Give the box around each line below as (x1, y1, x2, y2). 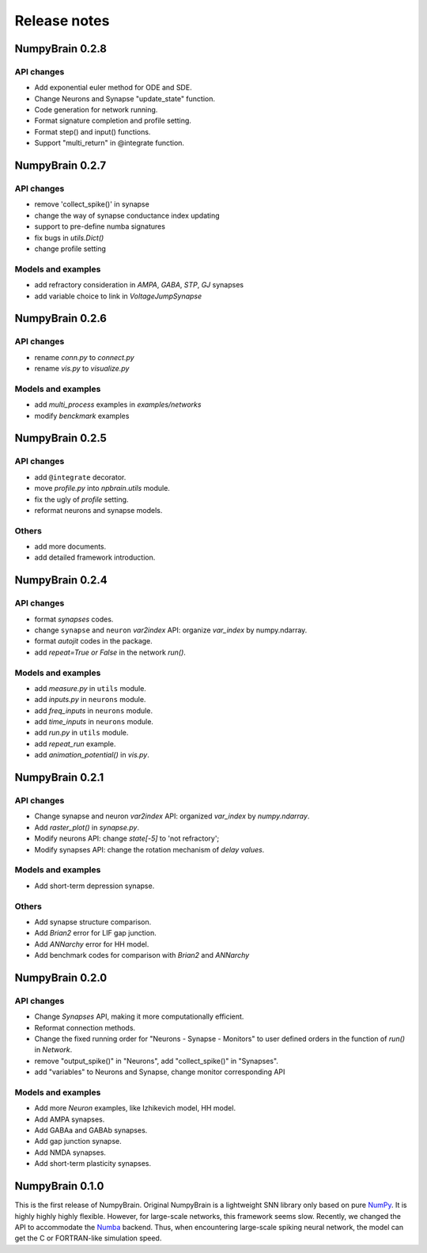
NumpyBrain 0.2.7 (14, 159, 107, 173)
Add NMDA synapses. (34, 1148, 107, 1157)
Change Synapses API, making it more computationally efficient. (34, 1012, 244, 1021)
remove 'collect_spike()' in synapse (34, 199, 149, 209)
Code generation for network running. (34, 105, 158, 115)
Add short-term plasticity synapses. (34, 1159, 152, 1168)
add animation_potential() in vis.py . (34, 750, 150, 760)
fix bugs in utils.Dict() (34, 233, 104, 242)
